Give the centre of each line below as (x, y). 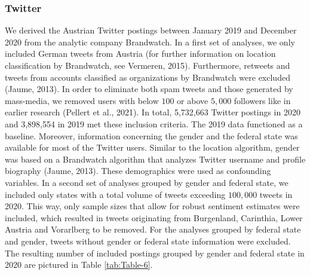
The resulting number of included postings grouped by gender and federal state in (155, 253)
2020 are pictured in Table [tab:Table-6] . (79, 265)
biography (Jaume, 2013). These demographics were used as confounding (138, 171)
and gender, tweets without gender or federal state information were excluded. (148, 241)
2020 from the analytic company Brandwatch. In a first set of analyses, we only (150, 42)
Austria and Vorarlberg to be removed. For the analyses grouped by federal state (153, 229)
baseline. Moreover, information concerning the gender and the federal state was (151, 135)
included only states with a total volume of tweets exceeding (115, 194)
